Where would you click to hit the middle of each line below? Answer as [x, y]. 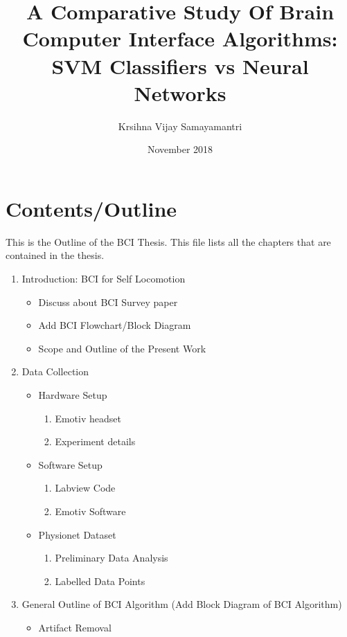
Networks [180, 92]
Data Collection [55, 371]
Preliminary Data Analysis [112, 558]
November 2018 [180, 149]
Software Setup [70, 464]
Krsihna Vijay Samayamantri [180, 126]
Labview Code [85, 488]
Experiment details [95, 441]
